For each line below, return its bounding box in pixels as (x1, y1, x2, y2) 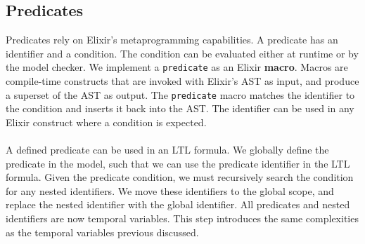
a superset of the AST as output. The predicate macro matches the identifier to (6, 87, 355, 102)
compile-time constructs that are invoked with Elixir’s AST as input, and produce (6, 74, 359, 88)
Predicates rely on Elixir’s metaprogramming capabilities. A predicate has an (6, 32, 338, 47)
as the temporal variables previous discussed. (6, 224, 199, 239)
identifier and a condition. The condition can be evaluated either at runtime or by (6, 46, 359, 60)
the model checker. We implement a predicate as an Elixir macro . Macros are (6, 60, 348, 74)
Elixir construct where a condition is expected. (6, 114, 207, 129)
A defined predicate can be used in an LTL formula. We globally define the (6, 142, 329, 157)
